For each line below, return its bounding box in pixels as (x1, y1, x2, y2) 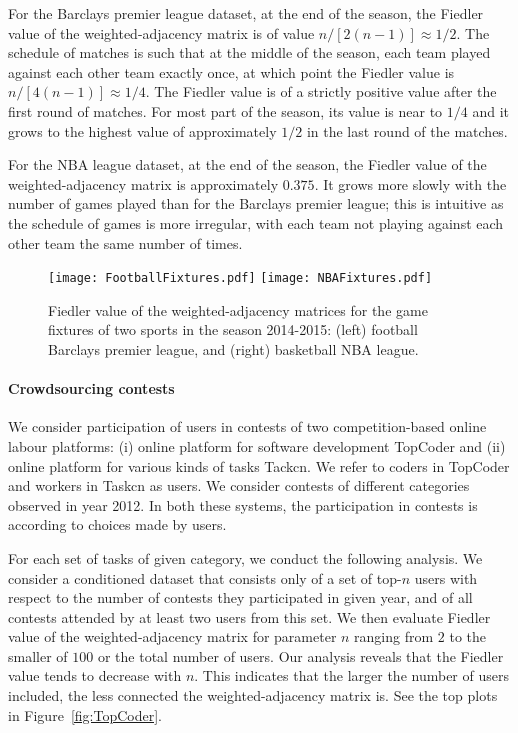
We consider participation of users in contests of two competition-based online (8, 416, 487, 437)
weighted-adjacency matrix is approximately (8, 173, 279, 194)
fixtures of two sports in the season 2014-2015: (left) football (48, 319, 418, 340)
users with (414, 567, 478, 588)
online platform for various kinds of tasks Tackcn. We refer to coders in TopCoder (8, 455, 510, 476)
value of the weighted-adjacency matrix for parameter (8, 626, 337, 647)
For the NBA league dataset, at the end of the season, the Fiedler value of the (8, 154, 487, 175)
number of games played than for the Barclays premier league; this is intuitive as (8, 193, 504, 214)
